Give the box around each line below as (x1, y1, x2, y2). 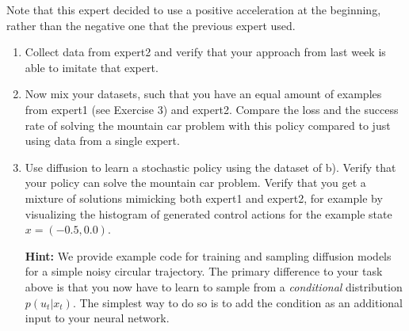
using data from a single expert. (25, 132, 180, 149)
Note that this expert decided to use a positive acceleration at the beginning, (6, 2, 381, 17)
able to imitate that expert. (25, 59, 159, 75)
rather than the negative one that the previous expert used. (6, 17, 296, 33)
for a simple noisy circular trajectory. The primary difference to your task (25, 263, 383, 280)
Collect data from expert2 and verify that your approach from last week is (25, 44, 386, 60)
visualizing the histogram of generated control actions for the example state (25, 205, 392, 222)
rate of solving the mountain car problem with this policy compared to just (25, 116, 391, 133)
